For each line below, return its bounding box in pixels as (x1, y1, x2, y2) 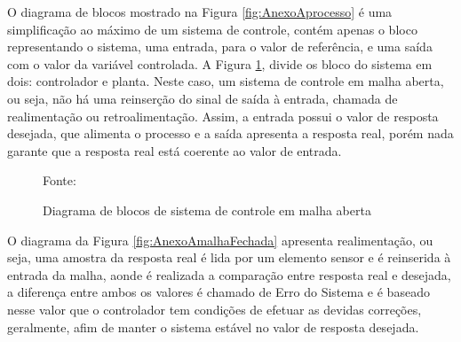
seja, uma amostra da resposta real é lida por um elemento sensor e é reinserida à (7, 248, 451, 267)
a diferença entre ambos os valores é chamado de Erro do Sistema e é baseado (7, 283, 430, 301)
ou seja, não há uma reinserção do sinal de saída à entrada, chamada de (7, 89, 398, 107)
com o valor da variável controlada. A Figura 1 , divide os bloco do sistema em (7, 54, 433, 73)
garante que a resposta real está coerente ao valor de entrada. (7, 141, 342, 159)
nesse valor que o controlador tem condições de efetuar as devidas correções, (7, 299, 422, 318)
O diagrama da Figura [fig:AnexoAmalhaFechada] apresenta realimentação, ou (7, 230, 433, 249)
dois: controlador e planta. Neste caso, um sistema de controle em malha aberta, (7, 72, 444, 90)
